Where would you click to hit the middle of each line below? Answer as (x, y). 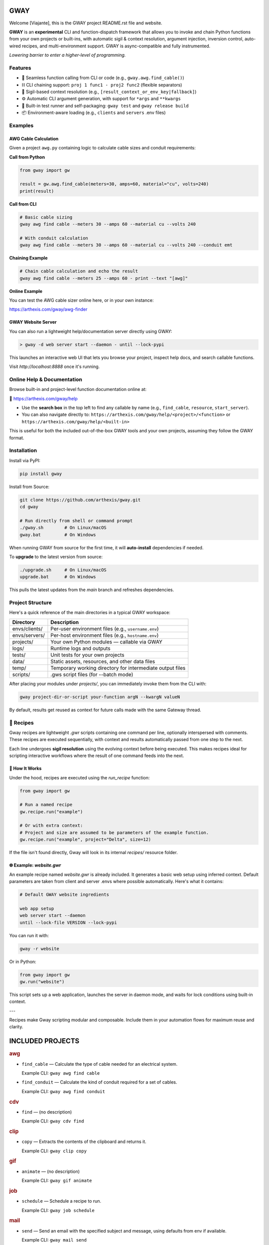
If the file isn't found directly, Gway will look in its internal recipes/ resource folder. (93, 853)
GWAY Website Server (33, 322)
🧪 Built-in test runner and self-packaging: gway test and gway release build (105, 106)
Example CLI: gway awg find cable (61, 1073)
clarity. (16, 1027)
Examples (21, 125)
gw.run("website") (42, 982)
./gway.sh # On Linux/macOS (63, 528)
